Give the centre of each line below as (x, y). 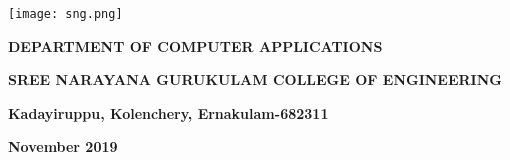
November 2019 (63, 146)
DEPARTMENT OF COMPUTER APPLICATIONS (195, 45)
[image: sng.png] (65, 14)
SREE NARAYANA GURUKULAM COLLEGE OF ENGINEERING (255, 79)
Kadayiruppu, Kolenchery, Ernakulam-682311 (168, 112)
